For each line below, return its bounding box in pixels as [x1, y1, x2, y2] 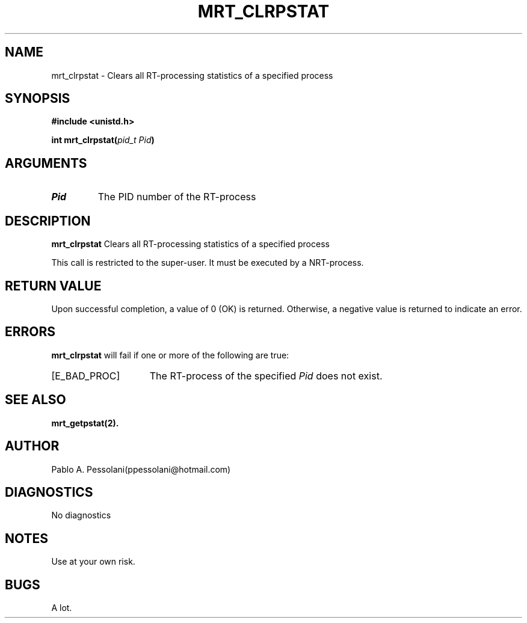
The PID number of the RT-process [97, 191, 256, 203]
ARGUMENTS [5, 155, 87, 171]
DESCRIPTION [5, 213, 91, 229]
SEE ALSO [5, 392, 66, 408]
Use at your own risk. [51, 556, 135, 567]
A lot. [51, 603, 72, 613]
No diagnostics [51, 510, 111, 521]
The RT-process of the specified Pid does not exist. [149, 369, 383, 382]
